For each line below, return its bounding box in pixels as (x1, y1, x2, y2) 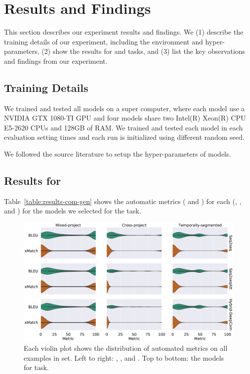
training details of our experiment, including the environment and (4, 36, 203, 46)
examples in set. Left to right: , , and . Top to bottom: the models (24, 352, 224, 363)
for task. (24, 362, 49, 373)
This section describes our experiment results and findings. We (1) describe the (4, 27, 244, 37)
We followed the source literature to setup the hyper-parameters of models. (4, 149, 231, 159)
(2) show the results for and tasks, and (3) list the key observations (42, 46, 246, 56)
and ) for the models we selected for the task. (4, 206, 141, 216)
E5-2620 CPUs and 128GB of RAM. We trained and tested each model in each (4, 122, 243, 132)
